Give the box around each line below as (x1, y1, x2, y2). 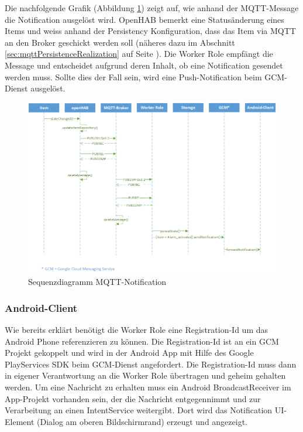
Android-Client (5, 300, 78, 315)
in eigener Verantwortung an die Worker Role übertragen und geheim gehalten (5, 369, 286, 382)
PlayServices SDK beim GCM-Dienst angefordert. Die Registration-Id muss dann (5, 358, 297, 370)
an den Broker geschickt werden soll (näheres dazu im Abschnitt (5, 36, 235, 48)
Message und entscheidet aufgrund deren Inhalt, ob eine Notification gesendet (5, 59, 283, 71)
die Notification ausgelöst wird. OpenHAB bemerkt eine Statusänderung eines (5, 13, 284, 25)
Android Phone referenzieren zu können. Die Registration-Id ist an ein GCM (5, 335, 279, 347)
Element (5, 415, 35, 427)
